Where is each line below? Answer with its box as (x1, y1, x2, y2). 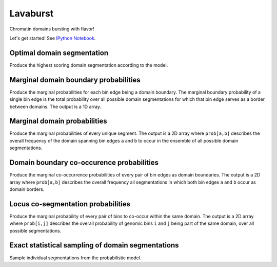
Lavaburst (9, 8, 54, 19)
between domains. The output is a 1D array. (9, 103, 102, 110)
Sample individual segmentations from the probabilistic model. (9, 255, 142, 261)
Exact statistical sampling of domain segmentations (9, 241, 179, 250)
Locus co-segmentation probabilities (9, 200, 131, 208)
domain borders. (9, 186, 45, 192)
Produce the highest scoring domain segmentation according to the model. (9, 62, 168, 68)
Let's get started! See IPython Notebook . (9, 35, 96, 41)
